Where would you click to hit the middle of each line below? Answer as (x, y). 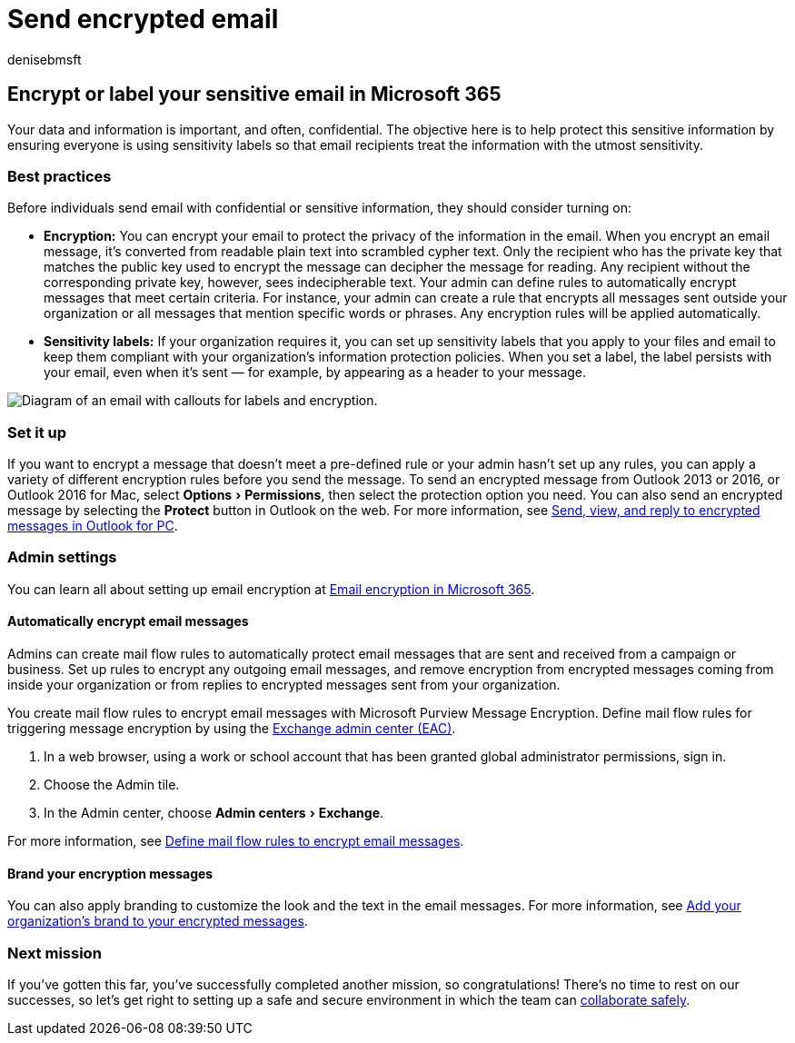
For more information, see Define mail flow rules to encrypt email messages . (236, 841)
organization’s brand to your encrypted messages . (158, 921)
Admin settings (62, 557)
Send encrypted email (143, 19)
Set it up (37, 432)
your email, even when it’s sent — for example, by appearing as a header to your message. (315, 372)
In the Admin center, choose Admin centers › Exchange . (214, 813)
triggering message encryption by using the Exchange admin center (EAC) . (232, 729)
